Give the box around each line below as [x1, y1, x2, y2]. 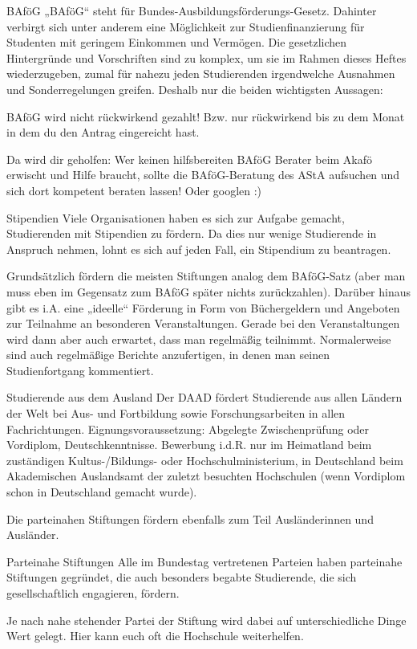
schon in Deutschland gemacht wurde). [6, 484, 197, 500]
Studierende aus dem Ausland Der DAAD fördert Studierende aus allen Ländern [6, 389, 403, 406]
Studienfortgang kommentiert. [6, 361, 154, 378]
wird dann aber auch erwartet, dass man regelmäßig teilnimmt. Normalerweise [6, 330, 391, 347]
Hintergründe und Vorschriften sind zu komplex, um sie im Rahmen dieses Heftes [6, 49, 407, 66]
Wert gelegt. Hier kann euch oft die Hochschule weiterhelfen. [6, 627, 304, 644]
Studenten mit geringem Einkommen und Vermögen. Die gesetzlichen [6, 34, 347, 51]
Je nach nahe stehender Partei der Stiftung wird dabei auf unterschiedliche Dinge [6, 611, 407, 628]
